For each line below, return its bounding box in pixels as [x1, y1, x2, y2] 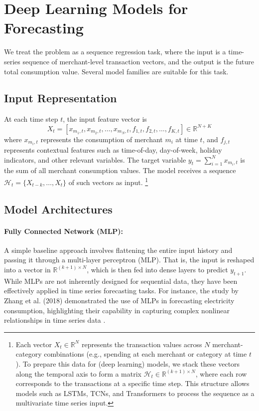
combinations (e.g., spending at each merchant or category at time [44, 349, 247, 359]
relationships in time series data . [4, 315, 106, 325]
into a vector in [4, 264, 51, 274]
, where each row [195, 368, 247, 379]
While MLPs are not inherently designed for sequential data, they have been [4, 275, 238, 286]
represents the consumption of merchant [40, 134, 163, 144]
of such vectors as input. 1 [68, 175, 148, 187]
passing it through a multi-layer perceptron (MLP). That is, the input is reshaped [4, 254, 255, 265]
